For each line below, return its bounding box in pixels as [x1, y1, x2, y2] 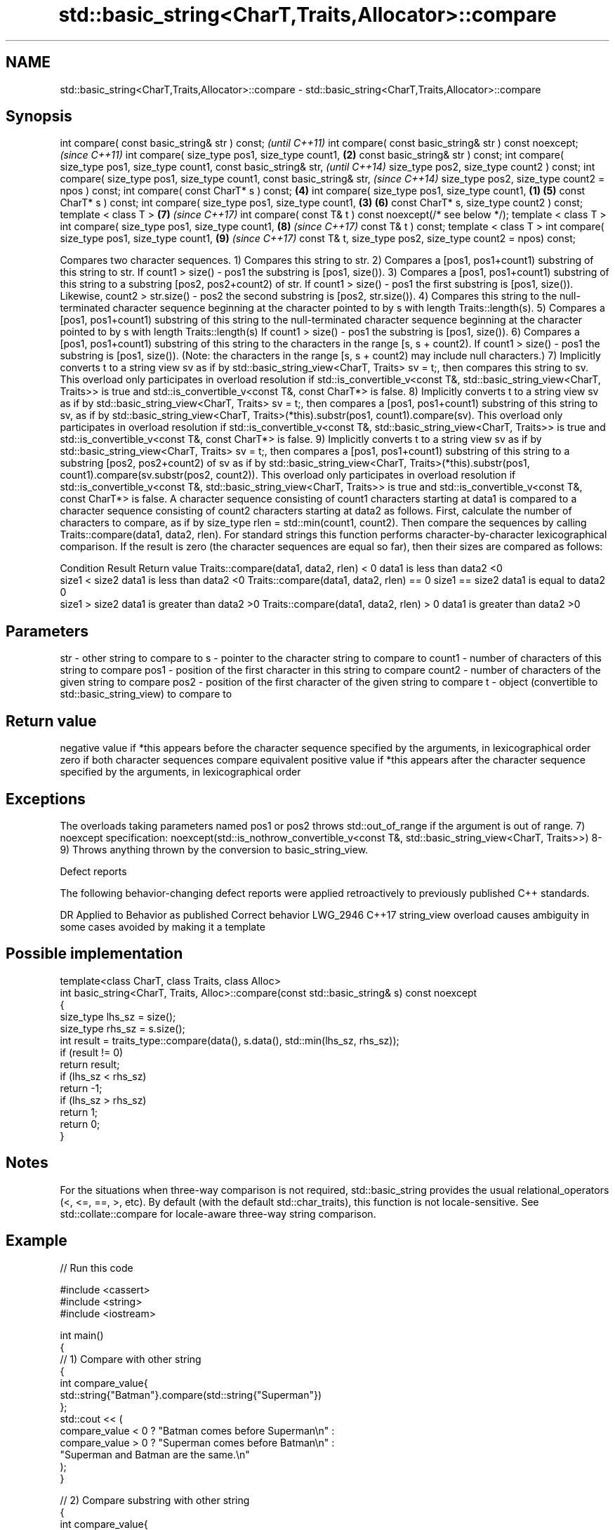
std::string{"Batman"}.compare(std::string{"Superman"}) [60, 1388, 322, 1401]
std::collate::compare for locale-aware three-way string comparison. [60, 1207, 376, 1220]
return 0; [60, 1117, 100, 1130]
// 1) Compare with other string [60, 1352, 201, 1365]
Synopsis [6, 107, 72, 126]
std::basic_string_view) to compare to [60, 688, 232, 700]
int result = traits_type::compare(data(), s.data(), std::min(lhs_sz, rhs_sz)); [60, 1034, 399, 1046]
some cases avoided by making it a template [60, 920, 265, 933]
